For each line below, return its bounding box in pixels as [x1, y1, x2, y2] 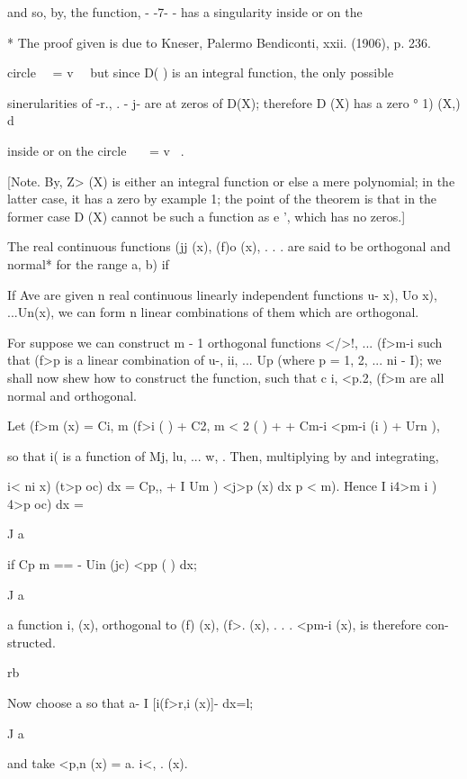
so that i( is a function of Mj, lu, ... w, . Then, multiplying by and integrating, [7, 446, 439, 465]
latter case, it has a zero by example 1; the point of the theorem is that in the [7, 189, 437, 208]
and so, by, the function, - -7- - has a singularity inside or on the [7, 3, 363, 21]
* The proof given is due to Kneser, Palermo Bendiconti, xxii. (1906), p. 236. [7, 32, 431, 51]
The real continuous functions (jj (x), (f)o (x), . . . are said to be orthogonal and [7, 237, 451, 256]
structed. [7, 632, 56, 651]
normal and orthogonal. [7, 385, 138, 404]
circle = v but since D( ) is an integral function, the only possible [7, 63, 394, 82]
